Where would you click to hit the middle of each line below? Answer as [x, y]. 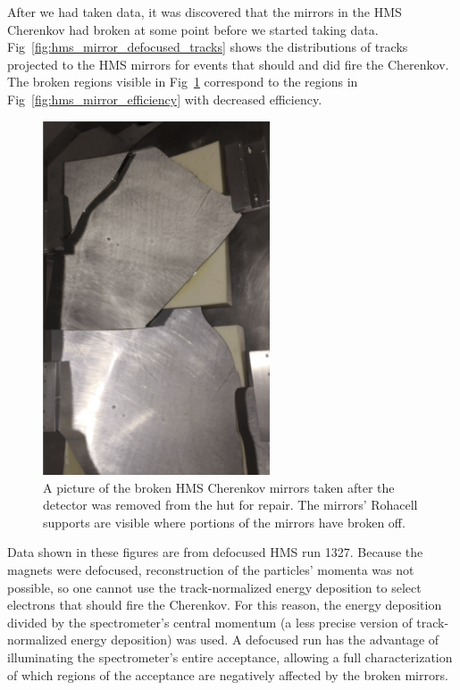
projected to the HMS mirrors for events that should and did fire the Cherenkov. [228, 64]
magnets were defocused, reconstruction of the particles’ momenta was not [211, 570]
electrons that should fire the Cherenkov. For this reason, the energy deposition [225, 605]
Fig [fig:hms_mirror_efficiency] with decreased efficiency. [165, 99]
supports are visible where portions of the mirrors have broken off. [224, 522]
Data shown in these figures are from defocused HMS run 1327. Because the [215, 552]
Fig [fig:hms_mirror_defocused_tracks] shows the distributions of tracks [208, 47]
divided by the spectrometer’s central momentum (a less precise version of [210, 622]
